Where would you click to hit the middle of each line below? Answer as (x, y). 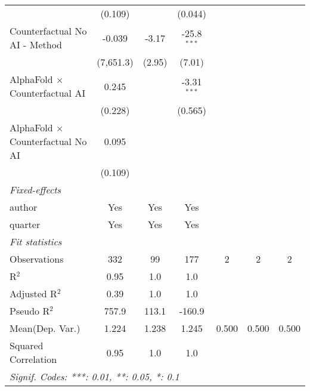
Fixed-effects (35, 190)
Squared (27, 345)
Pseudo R (30, 311)
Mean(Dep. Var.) (45, 328)
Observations (37, 259)
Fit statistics (36, 241)
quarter (25, 224)
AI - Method (36, 44)
